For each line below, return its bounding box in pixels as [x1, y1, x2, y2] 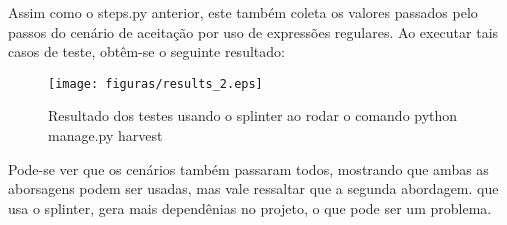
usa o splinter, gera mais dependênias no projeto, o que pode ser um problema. [8, 197, 492, 218]
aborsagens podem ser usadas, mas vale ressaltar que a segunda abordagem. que [8, 178, 499, 199]
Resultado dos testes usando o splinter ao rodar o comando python [48, 105, 458, 126]
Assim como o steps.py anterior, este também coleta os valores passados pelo [8, 2, 478, 22]
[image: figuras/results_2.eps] [48, 76, 263, 91]
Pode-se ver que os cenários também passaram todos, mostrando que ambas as [8, 158, 489, 179]
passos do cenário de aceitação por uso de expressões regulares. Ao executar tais [8, 21, 499, 42]
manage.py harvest [48, 125, 163, 146]
